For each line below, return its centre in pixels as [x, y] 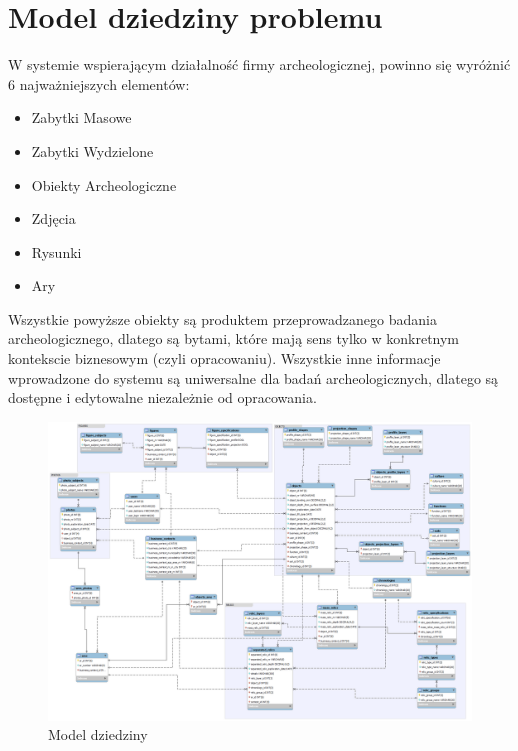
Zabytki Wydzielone [92, 150]
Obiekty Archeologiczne [104, 184]
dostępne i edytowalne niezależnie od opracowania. [162, 397]
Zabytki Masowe [81, 117]
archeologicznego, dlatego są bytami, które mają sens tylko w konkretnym [234, 338]
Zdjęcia [53, 218]
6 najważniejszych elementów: [99, 83]
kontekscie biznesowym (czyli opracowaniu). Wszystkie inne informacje [224, 358]
